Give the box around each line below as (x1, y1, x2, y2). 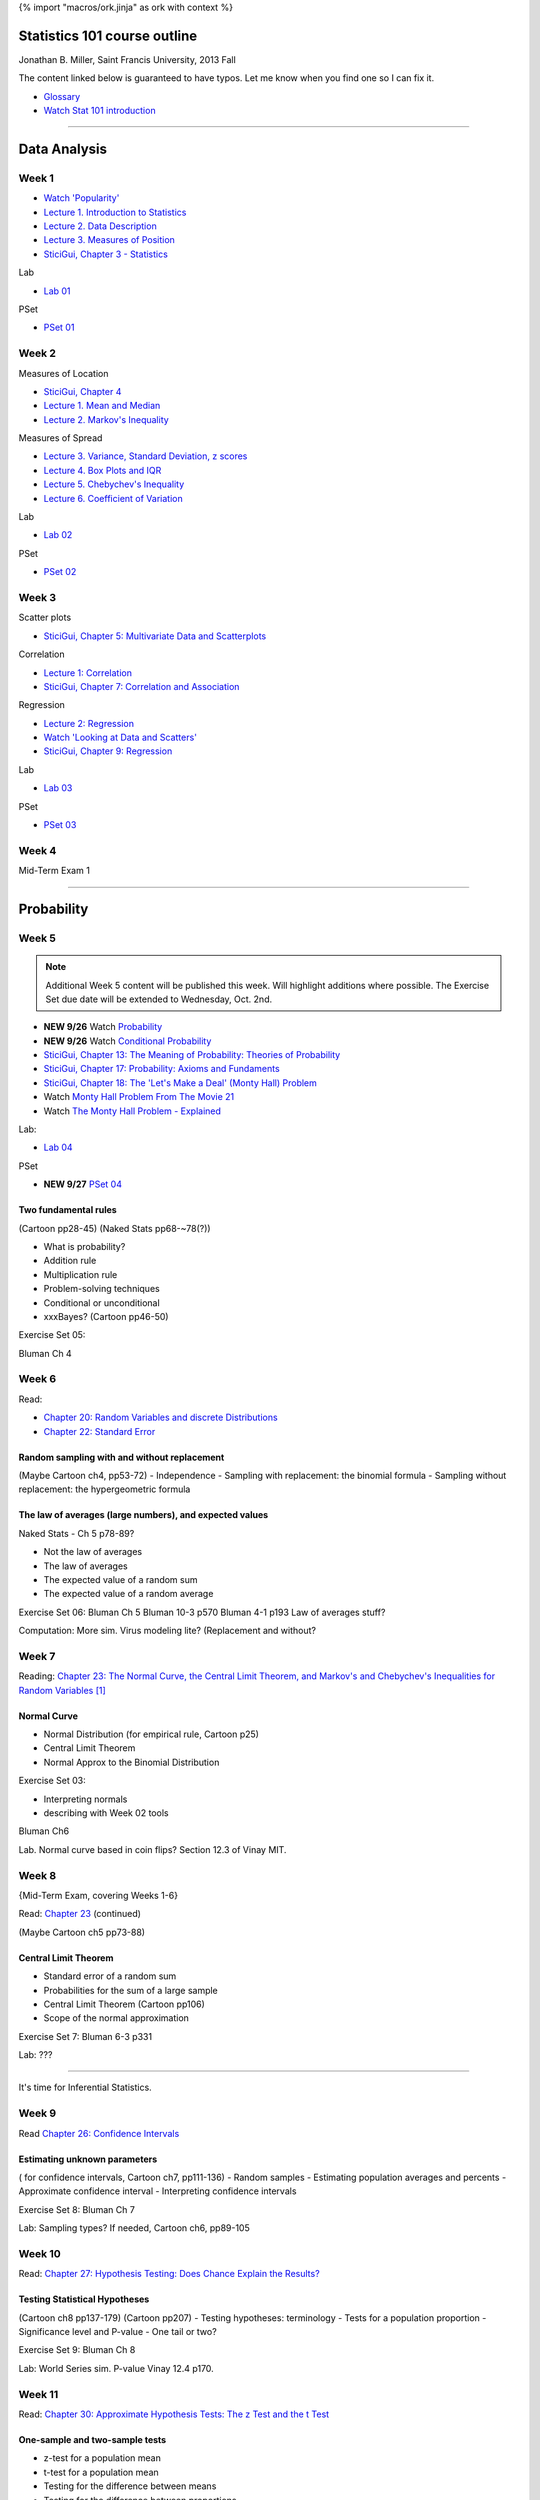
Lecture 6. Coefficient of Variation (43, 492, 184, 504)
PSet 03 (43, 819, 77, 831)
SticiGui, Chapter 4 (43, 385, 122, 397)
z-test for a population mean (43, 2452, 162, 2464)
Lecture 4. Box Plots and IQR (43, 464, 162, 476)
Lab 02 (43, 529, 73, 541)
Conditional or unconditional (43, 1296, 160, 1309)
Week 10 (18, 2246, 62, 2260)
